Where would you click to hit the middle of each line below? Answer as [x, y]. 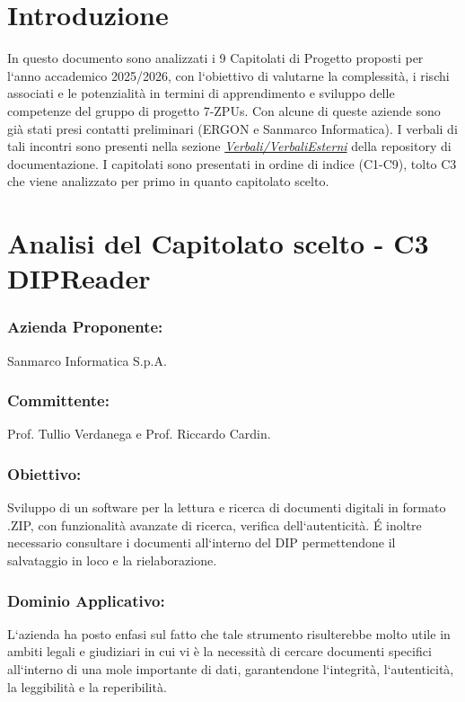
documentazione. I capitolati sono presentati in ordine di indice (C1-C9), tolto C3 [232, 163]
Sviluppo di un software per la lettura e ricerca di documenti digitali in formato [227, 507]
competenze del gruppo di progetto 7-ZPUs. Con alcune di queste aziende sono [224, 110]
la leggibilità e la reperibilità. [87, 686]
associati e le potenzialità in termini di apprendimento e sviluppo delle [201, 93]
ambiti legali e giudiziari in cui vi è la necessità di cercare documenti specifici [219, 651]
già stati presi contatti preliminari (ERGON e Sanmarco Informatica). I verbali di [232, 128]
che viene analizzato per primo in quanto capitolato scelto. [168, 181]
